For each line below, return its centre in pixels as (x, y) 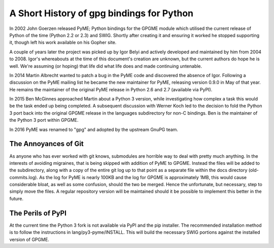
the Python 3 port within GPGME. (44, 120)
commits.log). (24, 177)
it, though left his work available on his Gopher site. (63, 43)
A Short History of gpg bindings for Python (101, 13)
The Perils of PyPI (38, 213)
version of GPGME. (29, 239)
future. (16, 198)
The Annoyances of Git (46, 144)
